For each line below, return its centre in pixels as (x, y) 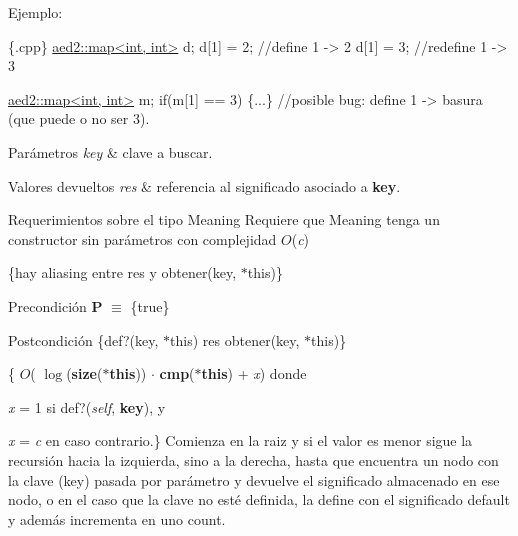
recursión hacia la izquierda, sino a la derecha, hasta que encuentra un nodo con (253, 459)
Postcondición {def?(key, (83, 339)
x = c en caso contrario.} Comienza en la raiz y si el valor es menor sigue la (240, 440)
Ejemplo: (35, 12)
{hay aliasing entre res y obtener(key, (122, 272)
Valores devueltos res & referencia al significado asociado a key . (204, 185)
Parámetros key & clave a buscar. (110, 151)
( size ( (84, 373)
